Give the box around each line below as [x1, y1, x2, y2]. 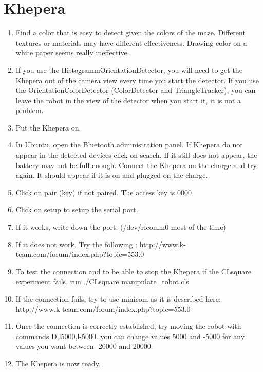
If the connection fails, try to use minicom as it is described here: [15, 293, 221, 304]
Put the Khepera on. [15, 122, 81, 133]
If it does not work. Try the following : [15, 238, 138, 249]
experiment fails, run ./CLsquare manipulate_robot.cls [15, 276, 189, 287]
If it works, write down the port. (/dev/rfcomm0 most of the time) [15, 221, 226, 232]
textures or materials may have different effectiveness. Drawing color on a [15, 37, 247, 48]
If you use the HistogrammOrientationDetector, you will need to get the [15, 64, 242, 75]
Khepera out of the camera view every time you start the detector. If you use [15, 75, 259, 85]
